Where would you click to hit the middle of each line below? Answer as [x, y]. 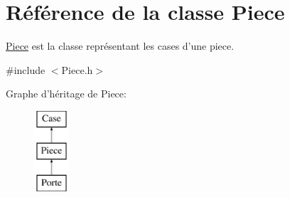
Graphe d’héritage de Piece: [66, 94]
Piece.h [77, 69]
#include [26, 69]
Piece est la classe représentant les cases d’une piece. [120, 46]
